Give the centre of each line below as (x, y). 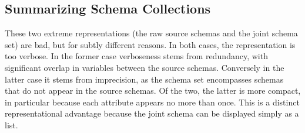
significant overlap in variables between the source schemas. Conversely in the (145, 67)
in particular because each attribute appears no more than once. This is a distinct (152, 102)
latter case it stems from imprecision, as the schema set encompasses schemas (144, 79)
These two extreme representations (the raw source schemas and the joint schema (151, 33)
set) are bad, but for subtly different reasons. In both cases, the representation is (150, 44)
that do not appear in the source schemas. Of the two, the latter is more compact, (153, 91)
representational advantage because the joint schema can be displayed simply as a (152, 113)
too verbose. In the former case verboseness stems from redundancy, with (136, 56)
